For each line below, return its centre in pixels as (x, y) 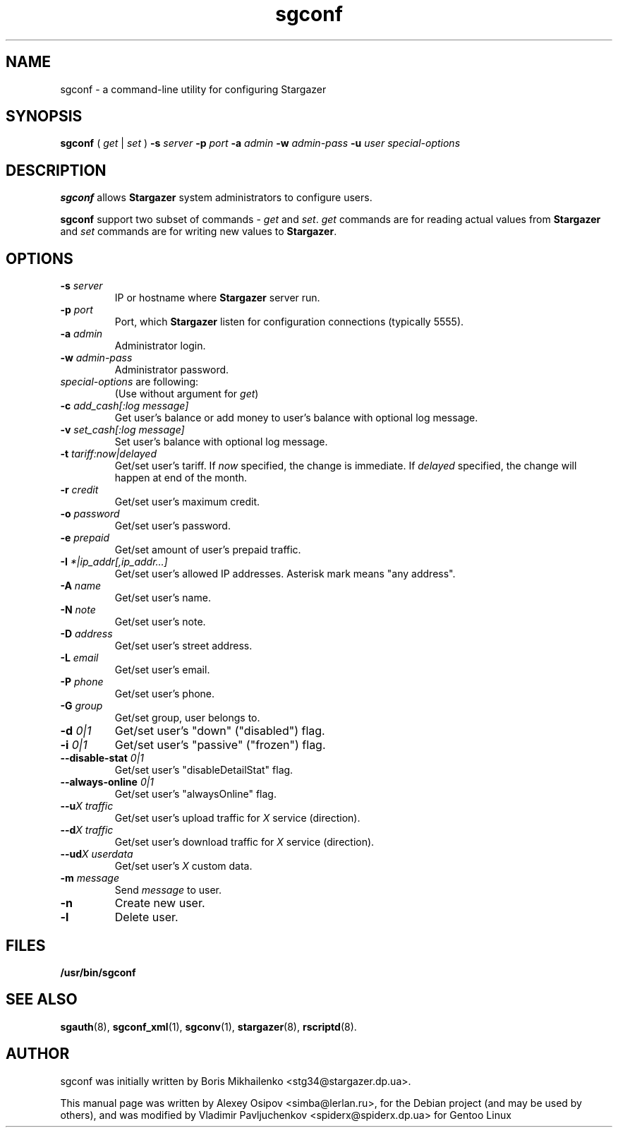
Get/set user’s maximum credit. (187, 502)
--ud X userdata (97, 854)
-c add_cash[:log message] (125, 406)
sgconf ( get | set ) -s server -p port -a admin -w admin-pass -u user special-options (260, 143)
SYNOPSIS (44, 116)
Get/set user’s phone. (165, 694)
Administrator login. (160, 346)
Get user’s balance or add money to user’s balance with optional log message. (296, 418)
